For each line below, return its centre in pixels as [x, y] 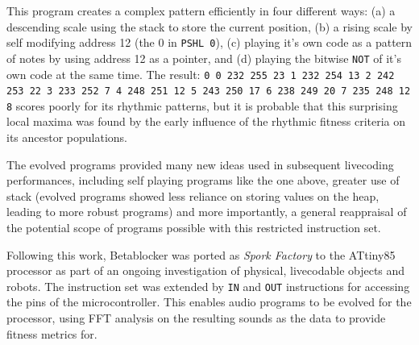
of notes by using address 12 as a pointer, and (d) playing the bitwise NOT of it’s [204, 58]
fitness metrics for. [52, 333]
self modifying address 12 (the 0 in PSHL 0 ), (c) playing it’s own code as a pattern [209, 42]
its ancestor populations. [67, 137]
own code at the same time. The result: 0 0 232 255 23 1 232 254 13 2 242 [201, 74]
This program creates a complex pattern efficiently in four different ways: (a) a [201, 10]
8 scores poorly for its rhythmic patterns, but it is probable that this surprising [202, 105]
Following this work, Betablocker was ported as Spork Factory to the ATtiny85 [201, 254]
